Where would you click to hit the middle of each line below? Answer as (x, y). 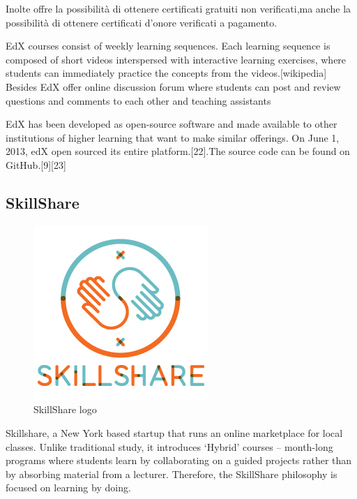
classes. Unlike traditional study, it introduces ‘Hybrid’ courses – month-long (169, 446)
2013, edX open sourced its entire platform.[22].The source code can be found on (178, 151)
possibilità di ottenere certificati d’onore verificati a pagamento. (142, 22)
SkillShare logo (65, 409)
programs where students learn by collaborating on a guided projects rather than (179, 460)
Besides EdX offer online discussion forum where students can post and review (173, 86)
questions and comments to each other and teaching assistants (138, 100)
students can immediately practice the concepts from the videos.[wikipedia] (166, 73)
